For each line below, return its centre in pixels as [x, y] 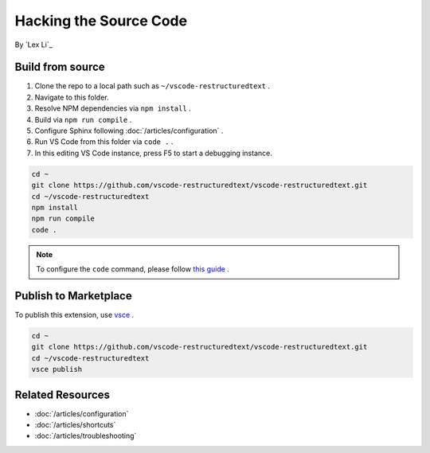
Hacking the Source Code [101, 21]
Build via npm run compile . [83, 119]
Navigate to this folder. [72, 97]
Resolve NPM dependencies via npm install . [113, 108]
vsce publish [57, 369]
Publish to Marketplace [73, 296]
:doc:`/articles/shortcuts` [75, 425]
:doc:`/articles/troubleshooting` [86, 436]
